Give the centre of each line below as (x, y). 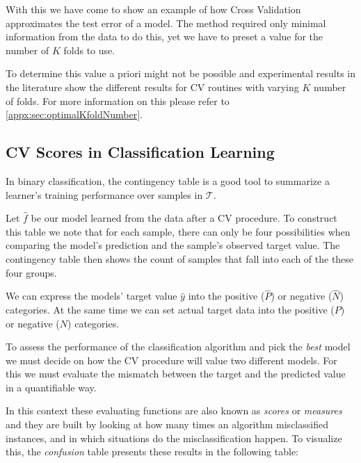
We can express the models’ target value (91, 296)
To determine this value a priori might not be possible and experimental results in (181, 73)
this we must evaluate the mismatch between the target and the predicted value (176, 374)
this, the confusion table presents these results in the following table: (152, 452)
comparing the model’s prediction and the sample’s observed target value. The (173, 245)
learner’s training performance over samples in (104, 194)
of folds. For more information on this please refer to (118, 100)
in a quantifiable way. (51, 387)
